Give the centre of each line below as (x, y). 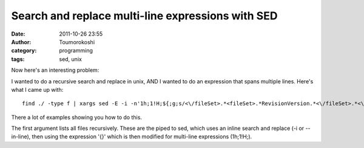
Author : (21, 42)
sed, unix (70, 59)
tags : (18, 59)
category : (24, 51)
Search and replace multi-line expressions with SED (144, 16)
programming (76, 51)
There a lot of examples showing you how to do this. (77, 117)
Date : (18, 34)
